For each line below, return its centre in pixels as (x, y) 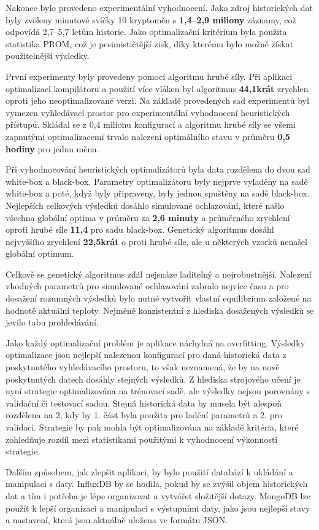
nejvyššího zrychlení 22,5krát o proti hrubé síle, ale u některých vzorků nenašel (156, 241)
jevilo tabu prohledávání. (52, 322)
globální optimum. (40, 253)
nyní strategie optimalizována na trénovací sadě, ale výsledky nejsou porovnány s (158, 391)
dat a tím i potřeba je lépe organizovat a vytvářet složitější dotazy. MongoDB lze (158, 495)
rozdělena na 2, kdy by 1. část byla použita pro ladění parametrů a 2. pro (144, 415)
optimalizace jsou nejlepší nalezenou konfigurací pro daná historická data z (146, 355)
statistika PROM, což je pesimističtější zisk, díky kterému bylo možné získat (150, 43)
